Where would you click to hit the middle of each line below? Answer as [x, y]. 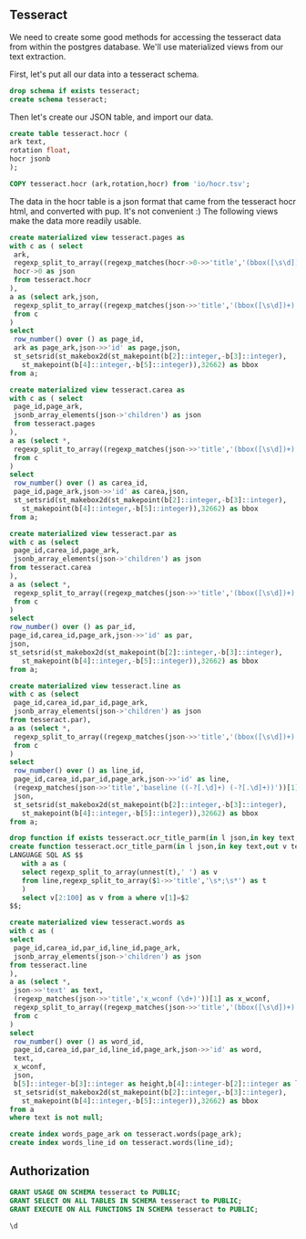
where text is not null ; [56, 1118]
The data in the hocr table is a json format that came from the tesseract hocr [153, 201]
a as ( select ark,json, [55, 297]
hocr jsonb [30, 159]
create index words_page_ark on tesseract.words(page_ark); [126, 1134]
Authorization [50, 1171]
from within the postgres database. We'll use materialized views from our [147, 47]
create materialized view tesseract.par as [93, 533]
